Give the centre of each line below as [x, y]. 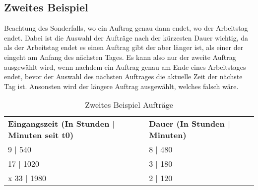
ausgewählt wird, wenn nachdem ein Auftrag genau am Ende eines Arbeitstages [125, 67]
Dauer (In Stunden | [190, 124]
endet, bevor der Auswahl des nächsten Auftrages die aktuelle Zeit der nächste [123, 76]
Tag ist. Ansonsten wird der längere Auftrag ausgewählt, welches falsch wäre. [121, 86]
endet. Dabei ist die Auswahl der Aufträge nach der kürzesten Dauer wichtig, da [126, 37]
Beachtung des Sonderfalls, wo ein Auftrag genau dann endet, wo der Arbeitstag [126, 28]
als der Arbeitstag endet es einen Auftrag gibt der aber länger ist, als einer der [124, 47]
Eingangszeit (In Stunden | [62, 124]
